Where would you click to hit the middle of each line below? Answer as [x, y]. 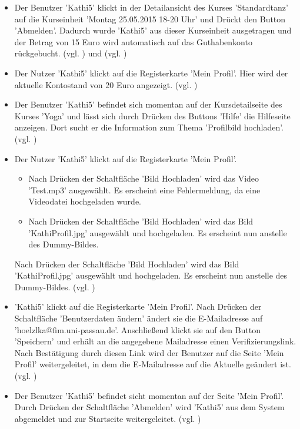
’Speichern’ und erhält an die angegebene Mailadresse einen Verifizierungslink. [155, 341]
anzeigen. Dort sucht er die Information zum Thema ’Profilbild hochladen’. [149, 127]
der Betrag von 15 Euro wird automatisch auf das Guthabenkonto [133, 41]
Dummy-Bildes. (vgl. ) [55, 286]
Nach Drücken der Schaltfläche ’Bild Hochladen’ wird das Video [144, 178]
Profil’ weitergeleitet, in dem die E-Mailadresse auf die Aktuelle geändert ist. [153, 364]
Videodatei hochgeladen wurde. [85, 201]
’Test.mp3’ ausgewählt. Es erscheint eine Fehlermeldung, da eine [144, 190]
